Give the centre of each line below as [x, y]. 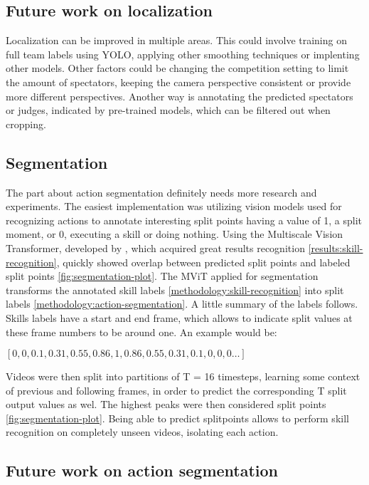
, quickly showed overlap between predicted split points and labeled [203, 262]
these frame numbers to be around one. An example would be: [141, 332]
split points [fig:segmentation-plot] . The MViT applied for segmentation [162, 276]
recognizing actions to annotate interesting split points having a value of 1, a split [184, 220]
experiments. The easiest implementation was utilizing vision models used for [174, 206]
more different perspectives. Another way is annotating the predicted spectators [180, 96]
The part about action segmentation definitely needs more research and [161, 192]
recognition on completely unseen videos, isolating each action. [142, 432]
